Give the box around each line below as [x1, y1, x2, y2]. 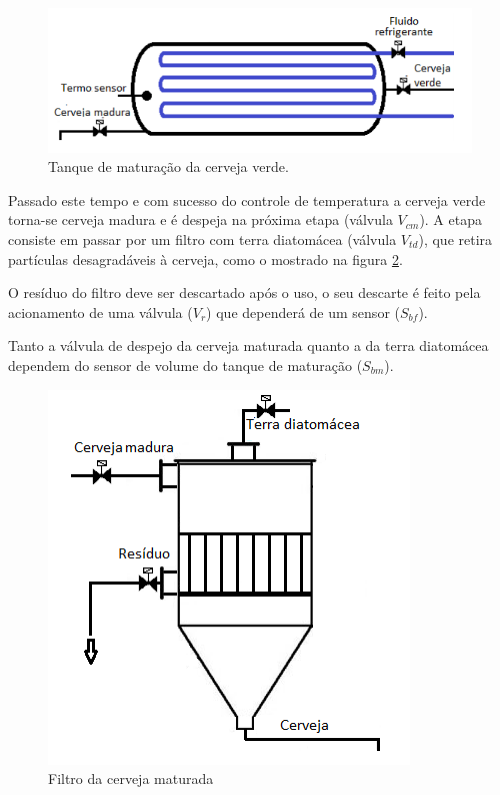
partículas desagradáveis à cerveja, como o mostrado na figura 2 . [8, 248, 403, 269]
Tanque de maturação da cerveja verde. [48, 156, 289, 177]
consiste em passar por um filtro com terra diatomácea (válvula [8, 228, 397, 249]
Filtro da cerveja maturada [48, 768, 214, 789]
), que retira [418, 228, 493, 249]
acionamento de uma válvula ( [8, 301, 193, 322]
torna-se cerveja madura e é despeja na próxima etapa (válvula [8, 209, 393, 230]
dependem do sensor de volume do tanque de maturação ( [8, 354, 363, 375]
